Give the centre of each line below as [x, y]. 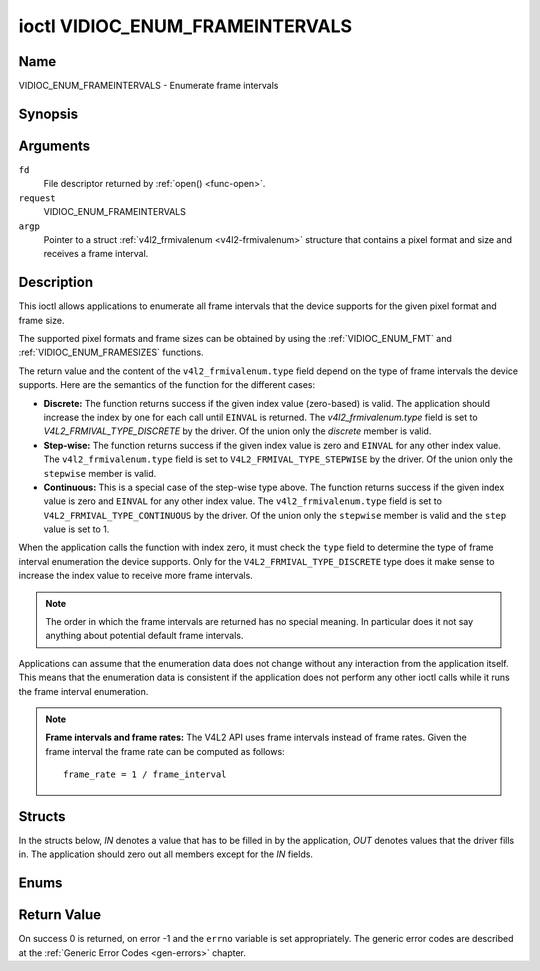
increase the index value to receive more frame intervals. [136, 576]
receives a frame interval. [96, 254]
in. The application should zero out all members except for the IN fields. [166, 854]
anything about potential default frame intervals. [144, 636]
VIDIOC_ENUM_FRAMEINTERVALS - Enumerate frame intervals [148, 86]
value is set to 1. [76, 529]
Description [56, 282]
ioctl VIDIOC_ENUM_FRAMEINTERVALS [185, 26]
